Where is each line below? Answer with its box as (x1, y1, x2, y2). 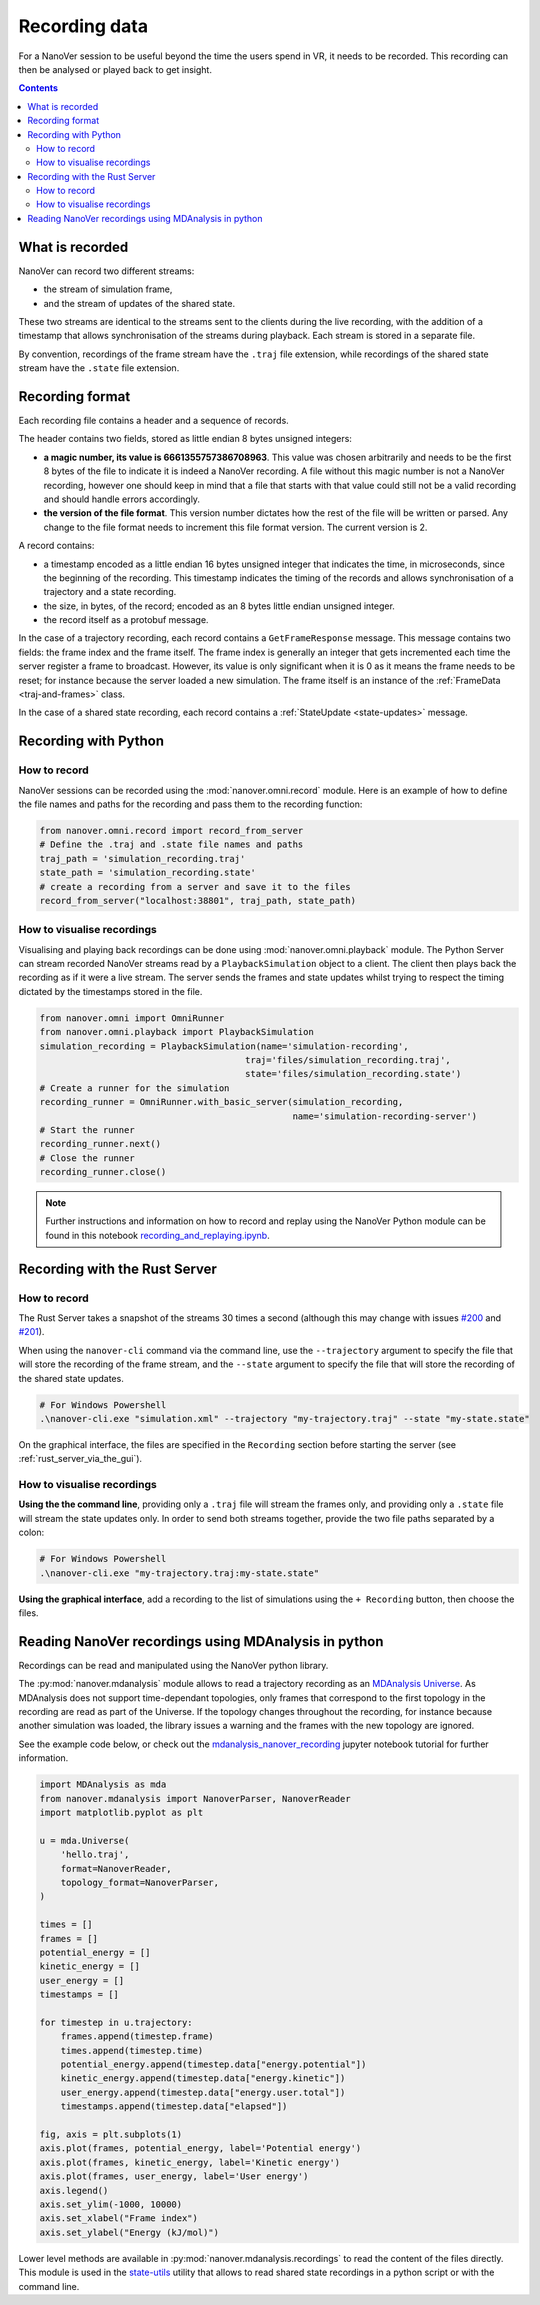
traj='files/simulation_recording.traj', (245, 1054, 452, 1065)
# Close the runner (39, 1152, 135, 1164)
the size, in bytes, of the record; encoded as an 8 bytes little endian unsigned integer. (43, 600, 395, 612)
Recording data (18, 15, 149, 37)
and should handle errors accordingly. (43, 493, 200, 505)
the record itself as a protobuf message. (43, 614, 209, 626)
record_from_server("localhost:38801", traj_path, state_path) (39, 895, 357, 906)
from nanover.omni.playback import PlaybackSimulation (39, 1026, 314, 1038)
